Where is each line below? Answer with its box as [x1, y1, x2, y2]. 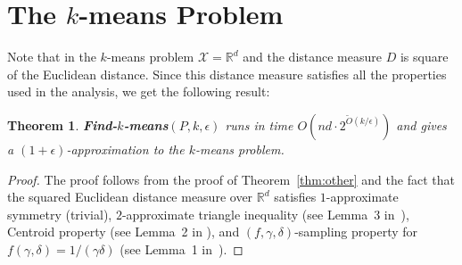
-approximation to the [66, 139, 185, 158]
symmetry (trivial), [7, 204, 112, 223]
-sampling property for [294, 222, 418, 241]
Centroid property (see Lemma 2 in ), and [7, 222, 240, 241]
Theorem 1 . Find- [7, 115, 118, 134]
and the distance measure [243, 47, 382, 66]
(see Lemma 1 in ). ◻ [120, 239, 243, 258]
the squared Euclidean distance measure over [7, 187, 253, 206]
